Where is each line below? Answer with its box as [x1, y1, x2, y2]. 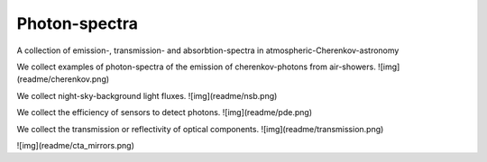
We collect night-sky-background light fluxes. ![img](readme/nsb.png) [16, 90, 278, 101]
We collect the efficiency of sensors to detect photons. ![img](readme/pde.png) [16, 107, 313, 118]
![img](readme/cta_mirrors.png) [16, 139, 134, 150]
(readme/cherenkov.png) [16, 74, 110, 85]
